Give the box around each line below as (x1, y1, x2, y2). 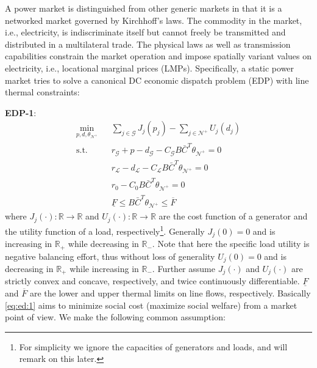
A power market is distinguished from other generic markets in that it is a (5, 2, 282, 14)
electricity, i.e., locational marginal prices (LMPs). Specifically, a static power (5, 61, 294, 74)
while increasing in (69, 262, 139, 274)
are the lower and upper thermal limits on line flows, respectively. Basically (29, 287, 311, 299)
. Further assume (152, 262, 215, 274)
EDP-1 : (5, 106, 37, 119)
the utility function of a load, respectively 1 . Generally (5, 223, 205, 237)
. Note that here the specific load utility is (152, 237, 310, 250)
